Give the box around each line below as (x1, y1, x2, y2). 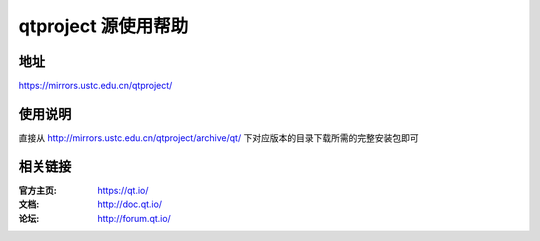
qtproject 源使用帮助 (18, 15, 189, 37)
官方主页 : (18, 184, 57, 196)
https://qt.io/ (97, 184, 149, 196)
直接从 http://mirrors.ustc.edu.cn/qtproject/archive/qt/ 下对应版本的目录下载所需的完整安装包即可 (18, 131, 419, 144)
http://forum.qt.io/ (97, 212, 172, 224)
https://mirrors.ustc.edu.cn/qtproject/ (18, 80, 173, 92)
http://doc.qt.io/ (97, 198, 163, 210)
